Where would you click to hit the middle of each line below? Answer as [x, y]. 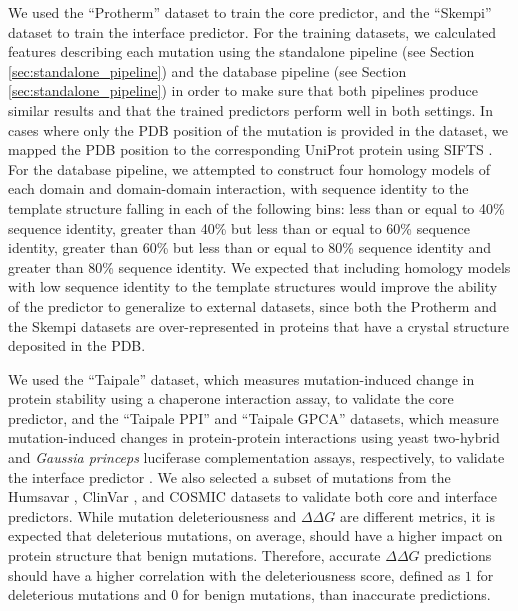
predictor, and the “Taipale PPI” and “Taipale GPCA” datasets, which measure [253, 417]
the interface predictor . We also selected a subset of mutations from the [229, 476]
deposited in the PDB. [77, 345]
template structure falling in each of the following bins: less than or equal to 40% [256, 207]
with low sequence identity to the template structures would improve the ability [253, 286]
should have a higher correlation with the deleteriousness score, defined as [234, 574]
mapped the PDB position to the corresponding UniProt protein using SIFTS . [250, 149]
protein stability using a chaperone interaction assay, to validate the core [231, 398]
